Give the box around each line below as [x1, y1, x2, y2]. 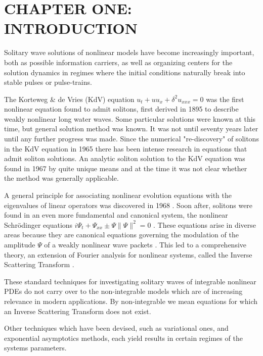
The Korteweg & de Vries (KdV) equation [4, 93, 135, 104]
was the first [206, 93, 244, 104]
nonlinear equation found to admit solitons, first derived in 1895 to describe [4, 104, 239, 114]
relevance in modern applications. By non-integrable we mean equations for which [4, 295, 258, 306]
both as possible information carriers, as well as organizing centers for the [4, 57, 233, 67]
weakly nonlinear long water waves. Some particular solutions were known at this [4, 113, 256, 124]
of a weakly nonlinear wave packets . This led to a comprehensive [44, 239, 247, 249]
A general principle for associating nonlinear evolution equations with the [4, 190, 232, 200]
